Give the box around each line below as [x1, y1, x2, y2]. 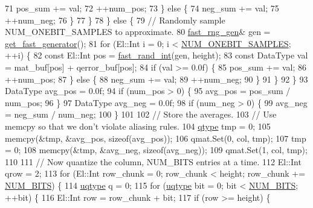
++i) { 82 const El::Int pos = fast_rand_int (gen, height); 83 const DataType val [5, 49, 308, 61]
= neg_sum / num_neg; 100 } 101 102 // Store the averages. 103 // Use [5, 108, 277, 121]
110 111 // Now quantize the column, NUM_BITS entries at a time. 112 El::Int [5, 155, 302, 168]
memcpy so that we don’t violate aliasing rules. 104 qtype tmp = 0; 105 [5, 119, 271, 132]
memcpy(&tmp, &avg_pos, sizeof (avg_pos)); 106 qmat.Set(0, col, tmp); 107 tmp [5, 131, 306, 144]
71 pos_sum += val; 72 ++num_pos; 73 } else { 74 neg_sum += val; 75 [5, 2, 279, 14]
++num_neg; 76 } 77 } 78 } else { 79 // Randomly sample [5, 13, 225, 26]
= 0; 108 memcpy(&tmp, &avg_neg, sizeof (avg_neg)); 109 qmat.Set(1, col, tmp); [5, 143, 308, 156]
